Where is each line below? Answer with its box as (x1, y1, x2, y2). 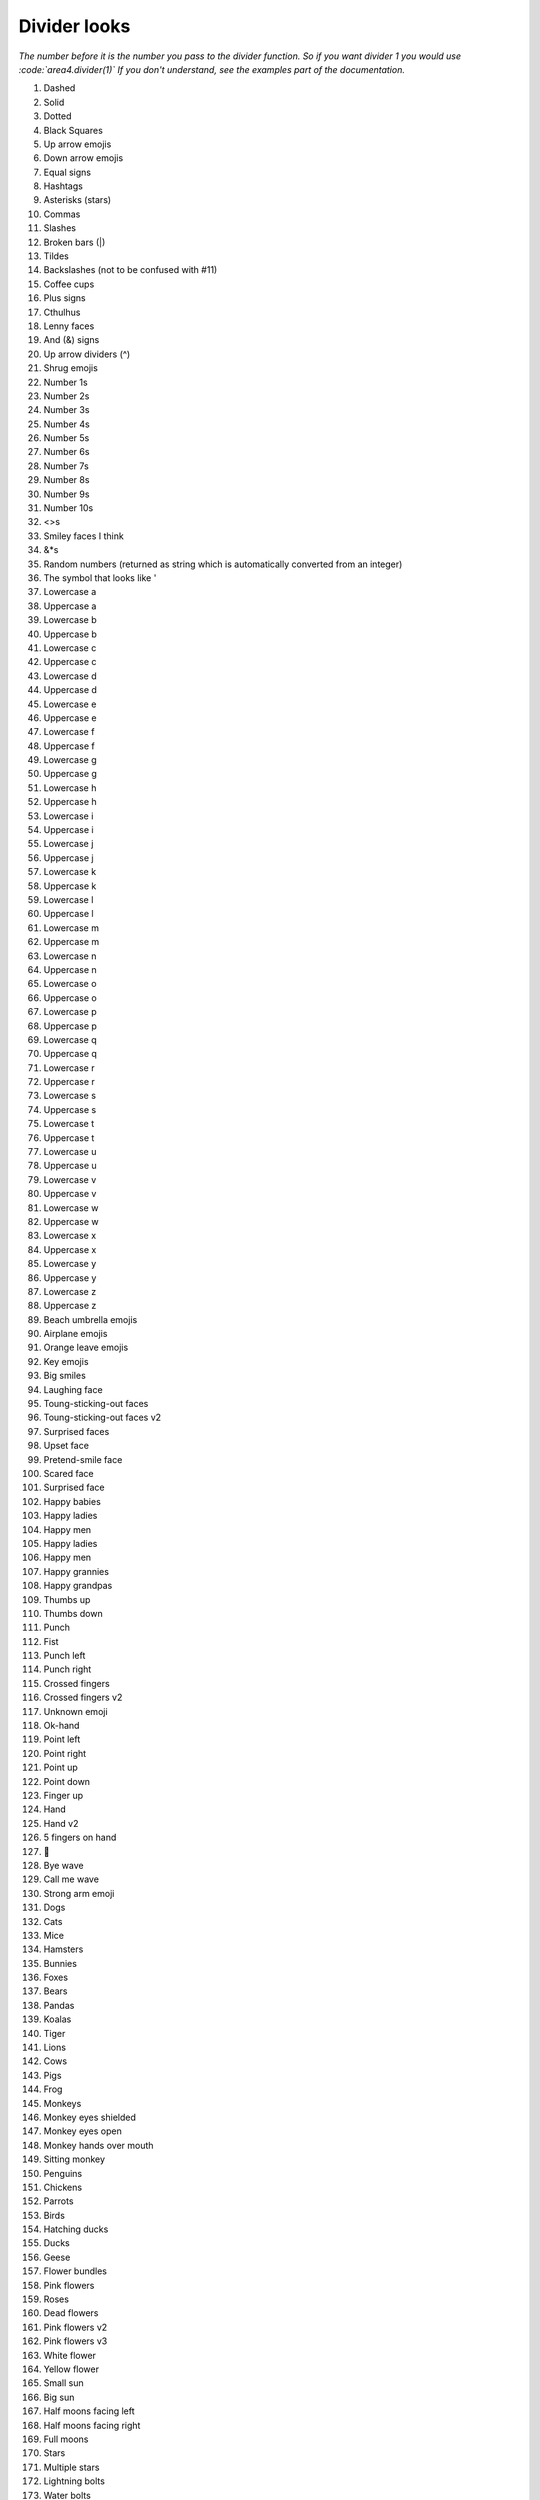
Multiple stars (43, 2461, 100, 2473)
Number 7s (43, 460, 89, 472)
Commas (43, 208, 81, 220)
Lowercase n (43, 950, 97, 962)
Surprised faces (43, 1425, 110, 1437)
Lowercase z (43, 1285, 97, 1297)
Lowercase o (43, 978, 97, 990)
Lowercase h (43, 781, 97, 794)
